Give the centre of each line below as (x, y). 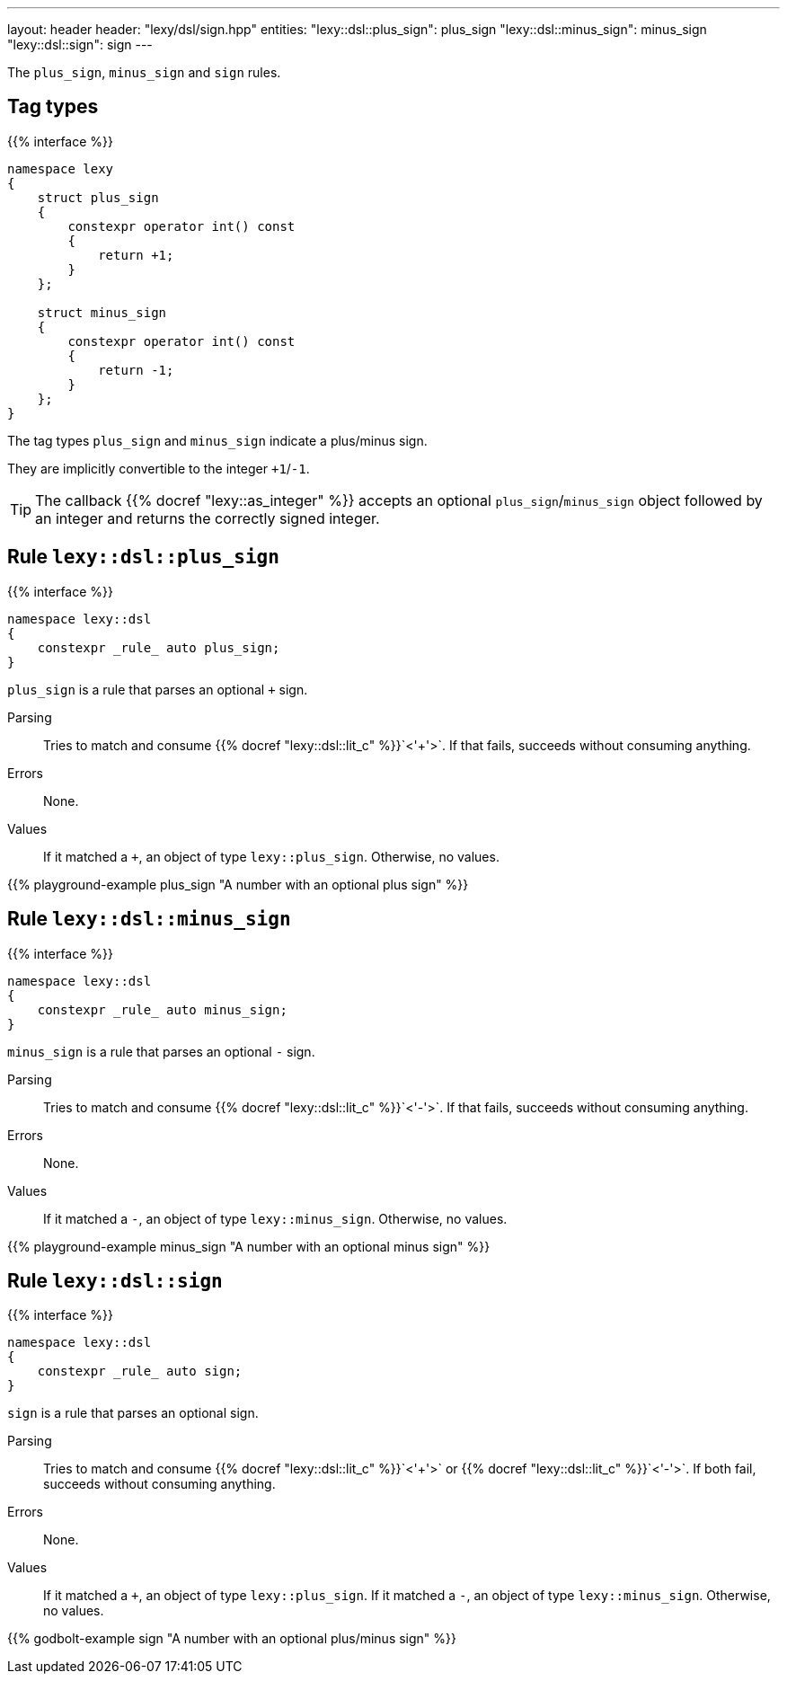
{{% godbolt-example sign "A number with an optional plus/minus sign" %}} (232, 1639)
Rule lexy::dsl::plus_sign (143, 557)
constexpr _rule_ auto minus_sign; (162, 1009)
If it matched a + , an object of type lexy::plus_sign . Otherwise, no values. (271, 856)
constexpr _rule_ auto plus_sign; (159, 647)
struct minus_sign (102, 312)
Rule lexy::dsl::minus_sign (149, 919)
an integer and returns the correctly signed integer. (208, 518)
